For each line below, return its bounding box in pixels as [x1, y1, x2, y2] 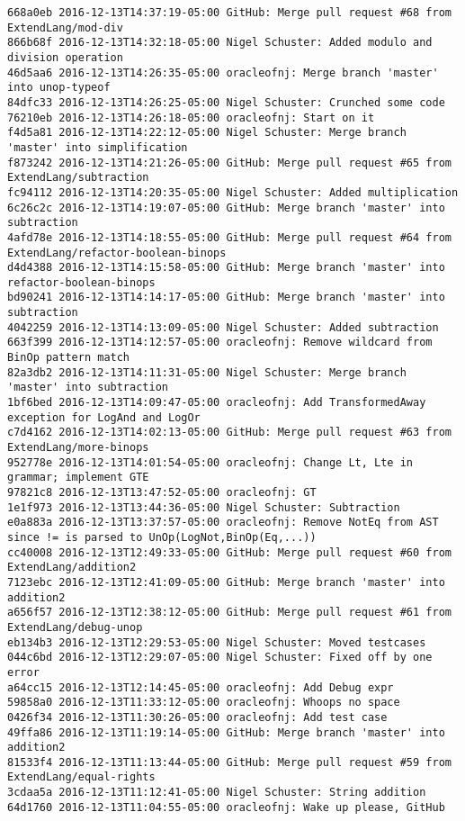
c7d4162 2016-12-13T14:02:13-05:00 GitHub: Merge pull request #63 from [7, 426, 452, 439]
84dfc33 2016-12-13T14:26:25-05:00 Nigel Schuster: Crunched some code [7, 95, 445, 109]
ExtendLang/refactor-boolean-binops [7, 246, 227, 259]
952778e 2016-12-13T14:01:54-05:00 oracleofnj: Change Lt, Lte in [7, 456, 414, 469]
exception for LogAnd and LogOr [7, 410, 201, 424]
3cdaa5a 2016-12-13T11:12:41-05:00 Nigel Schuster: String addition [7, 786, 426, 799]
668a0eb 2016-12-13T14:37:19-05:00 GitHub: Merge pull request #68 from [7, 6, 452, 19]
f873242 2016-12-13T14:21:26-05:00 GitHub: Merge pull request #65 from [7, 156, 452, 169]
